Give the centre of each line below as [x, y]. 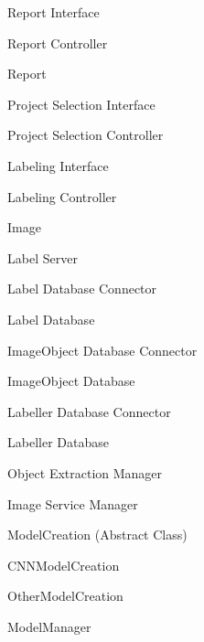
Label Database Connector [82, 289]
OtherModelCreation [65, 596]
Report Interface [54, 12]
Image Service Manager [73, 503]
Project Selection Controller [86, 135]
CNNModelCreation [64, 565]
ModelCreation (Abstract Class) [97, 535]
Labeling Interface [58, 165]
